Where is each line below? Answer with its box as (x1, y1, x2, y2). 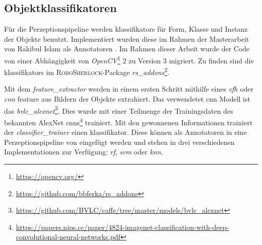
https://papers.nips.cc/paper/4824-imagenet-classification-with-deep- (16, 221, 229, 232)
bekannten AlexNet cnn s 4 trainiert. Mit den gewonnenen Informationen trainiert (4, 115, 253, 127)
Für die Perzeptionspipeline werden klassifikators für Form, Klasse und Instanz (4, 24, 248, 34)
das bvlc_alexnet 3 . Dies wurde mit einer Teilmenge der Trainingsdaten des (4, 104, 233, 116)
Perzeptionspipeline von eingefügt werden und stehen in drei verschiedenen (4, 136, 235, 147)
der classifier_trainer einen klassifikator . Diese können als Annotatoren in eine (4, 127, 247, 137)
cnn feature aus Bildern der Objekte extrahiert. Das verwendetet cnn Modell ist (4, 94, 250, 104)
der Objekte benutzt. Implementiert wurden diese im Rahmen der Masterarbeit (4, 33, 249, 44)
